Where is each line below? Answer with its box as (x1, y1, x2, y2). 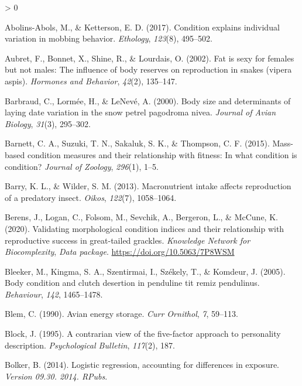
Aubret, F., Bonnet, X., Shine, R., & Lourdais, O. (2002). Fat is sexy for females (5, 52, 294, 64)
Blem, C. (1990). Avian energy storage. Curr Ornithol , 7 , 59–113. (5, 308, 238, 320)
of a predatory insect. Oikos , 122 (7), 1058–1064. (5, 191, 177, 203)
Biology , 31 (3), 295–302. (5, 117, 91, 129)
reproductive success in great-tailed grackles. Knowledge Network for (5, 234, 250, 246)
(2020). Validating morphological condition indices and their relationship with (5, 222, 284, 234)
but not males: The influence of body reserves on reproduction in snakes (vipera (5, 63, 292, 76)
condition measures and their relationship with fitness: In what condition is (27, 148, 297, 160)
